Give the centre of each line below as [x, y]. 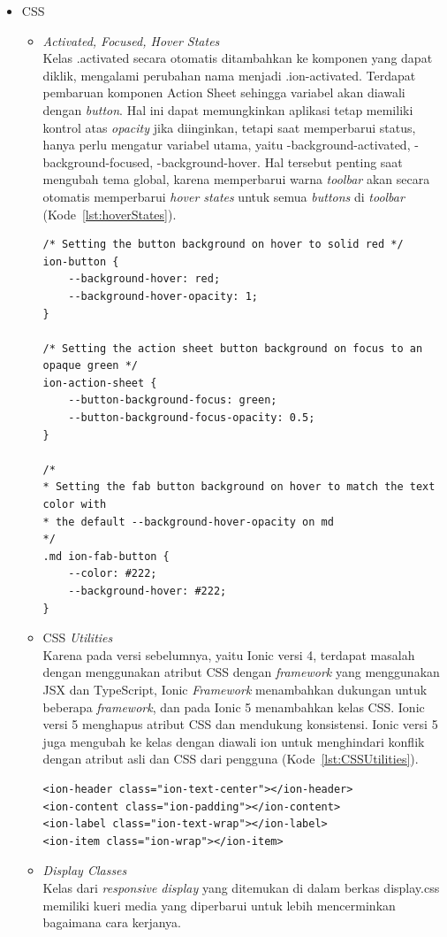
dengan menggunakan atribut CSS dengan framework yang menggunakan [241, 672]
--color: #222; [113, 574]
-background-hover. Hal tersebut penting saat [280, 161]
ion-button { [81, 261]
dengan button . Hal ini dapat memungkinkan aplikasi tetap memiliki [228, 109]
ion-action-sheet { [100, 383]
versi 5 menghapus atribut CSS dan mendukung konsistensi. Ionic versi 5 [240, 724]
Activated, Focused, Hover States [131, 40]
